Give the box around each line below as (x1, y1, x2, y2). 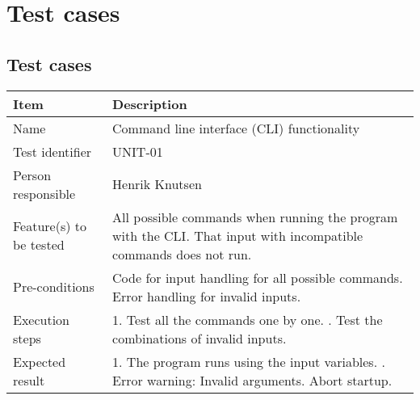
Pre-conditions (13, 277, 94, 297)
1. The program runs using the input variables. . (112, 352, 385, 371)
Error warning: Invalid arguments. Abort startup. (112, 370, 393, 389)
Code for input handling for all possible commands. (112, 267, 403, 287)
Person (13, 165, 52, 184)
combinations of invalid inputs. (112, 328, 287, 347)
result (13, 370, 45, 389)
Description (112, 94, 187, 113)
